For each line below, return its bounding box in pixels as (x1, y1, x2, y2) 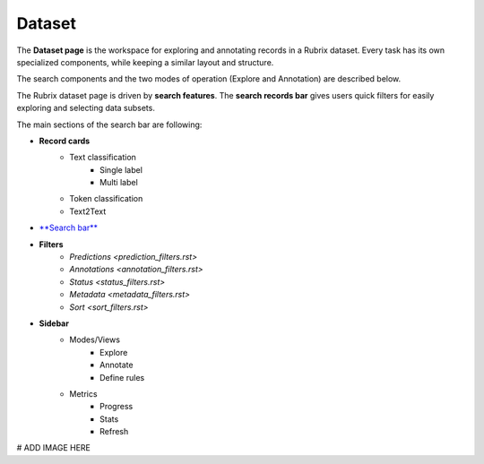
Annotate (99, 359, 134, 371)
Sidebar (39, 318, 69, 329)
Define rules (99, 372, 145, 382)
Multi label (99, 177, 138, 188)
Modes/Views (69, 334, 121, 345)
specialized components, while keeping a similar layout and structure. (16, 56, 274, 67)
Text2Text (69, 206, 107, 217)
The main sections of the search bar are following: (16, 119, 203, 130)
